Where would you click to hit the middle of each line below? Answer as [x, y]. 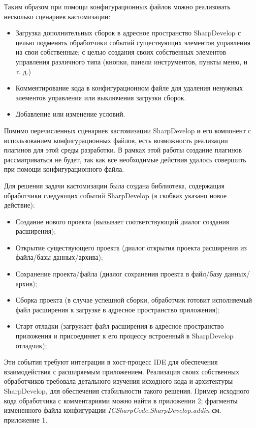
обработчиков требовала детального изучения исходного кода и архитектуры [118, 381]
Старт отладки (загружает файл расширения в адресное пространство [120, 326]
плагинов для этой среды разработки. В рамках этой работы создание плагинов [123, 150]
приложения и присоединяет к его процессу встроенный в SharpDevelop [125, 336]
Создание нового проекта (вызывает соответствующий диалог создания [122, 221]
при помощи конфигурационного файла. [64, 169]
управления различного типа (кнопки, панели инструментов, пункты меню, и [131, 61]
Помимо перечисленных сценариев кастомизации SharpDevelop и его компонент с [128, 130]
